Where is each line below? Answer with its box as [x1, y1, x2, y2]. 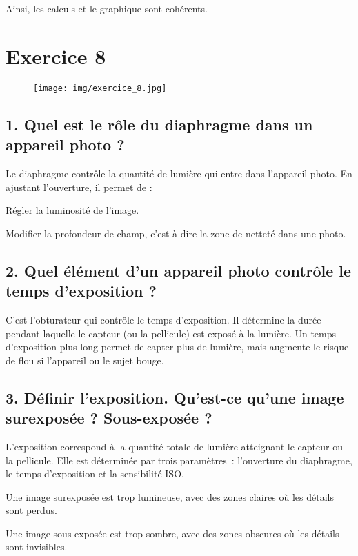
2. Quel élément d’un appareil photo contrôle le [6, 259, 352, 281]
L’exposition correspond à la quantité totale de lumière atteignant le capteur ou [6, 439, 343, 453]
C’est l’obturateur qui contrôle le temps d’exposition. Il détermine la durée [6, 312, 321, 326]
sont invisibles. [6, 539, 68, 554]
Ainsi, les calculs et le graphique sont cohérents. [6, 1, 208, 15]
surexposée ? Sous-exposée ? [6, 407, 212, 428]
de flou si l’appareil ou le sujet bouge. [6, 353, 164, 367]
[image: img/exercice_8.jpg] [33, 83, 167, 93]
